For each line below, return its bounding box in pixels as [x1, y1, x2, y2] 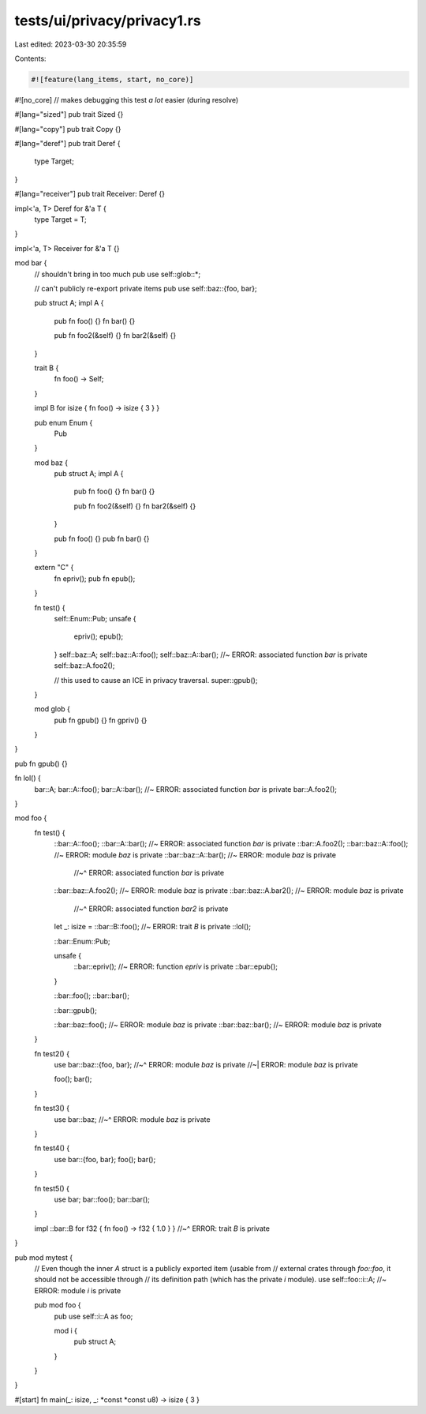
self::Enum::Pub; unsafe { [54, 613, 137, 623]
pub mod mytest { [14, 1252, 73, 1262]
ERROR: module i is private [34, 1285, 121, 1295]
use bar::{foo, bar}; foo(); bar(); [54, 1154, 156, 1164]
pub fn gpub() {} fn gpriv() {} [54, 715, 148, 725]
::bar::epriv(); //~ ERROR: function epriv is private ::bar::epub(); [73, 962, 278, 971]
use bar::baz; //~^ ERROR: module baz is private [54, 1114, 211, 1124]
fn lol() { [14, 774, 41, 783]
